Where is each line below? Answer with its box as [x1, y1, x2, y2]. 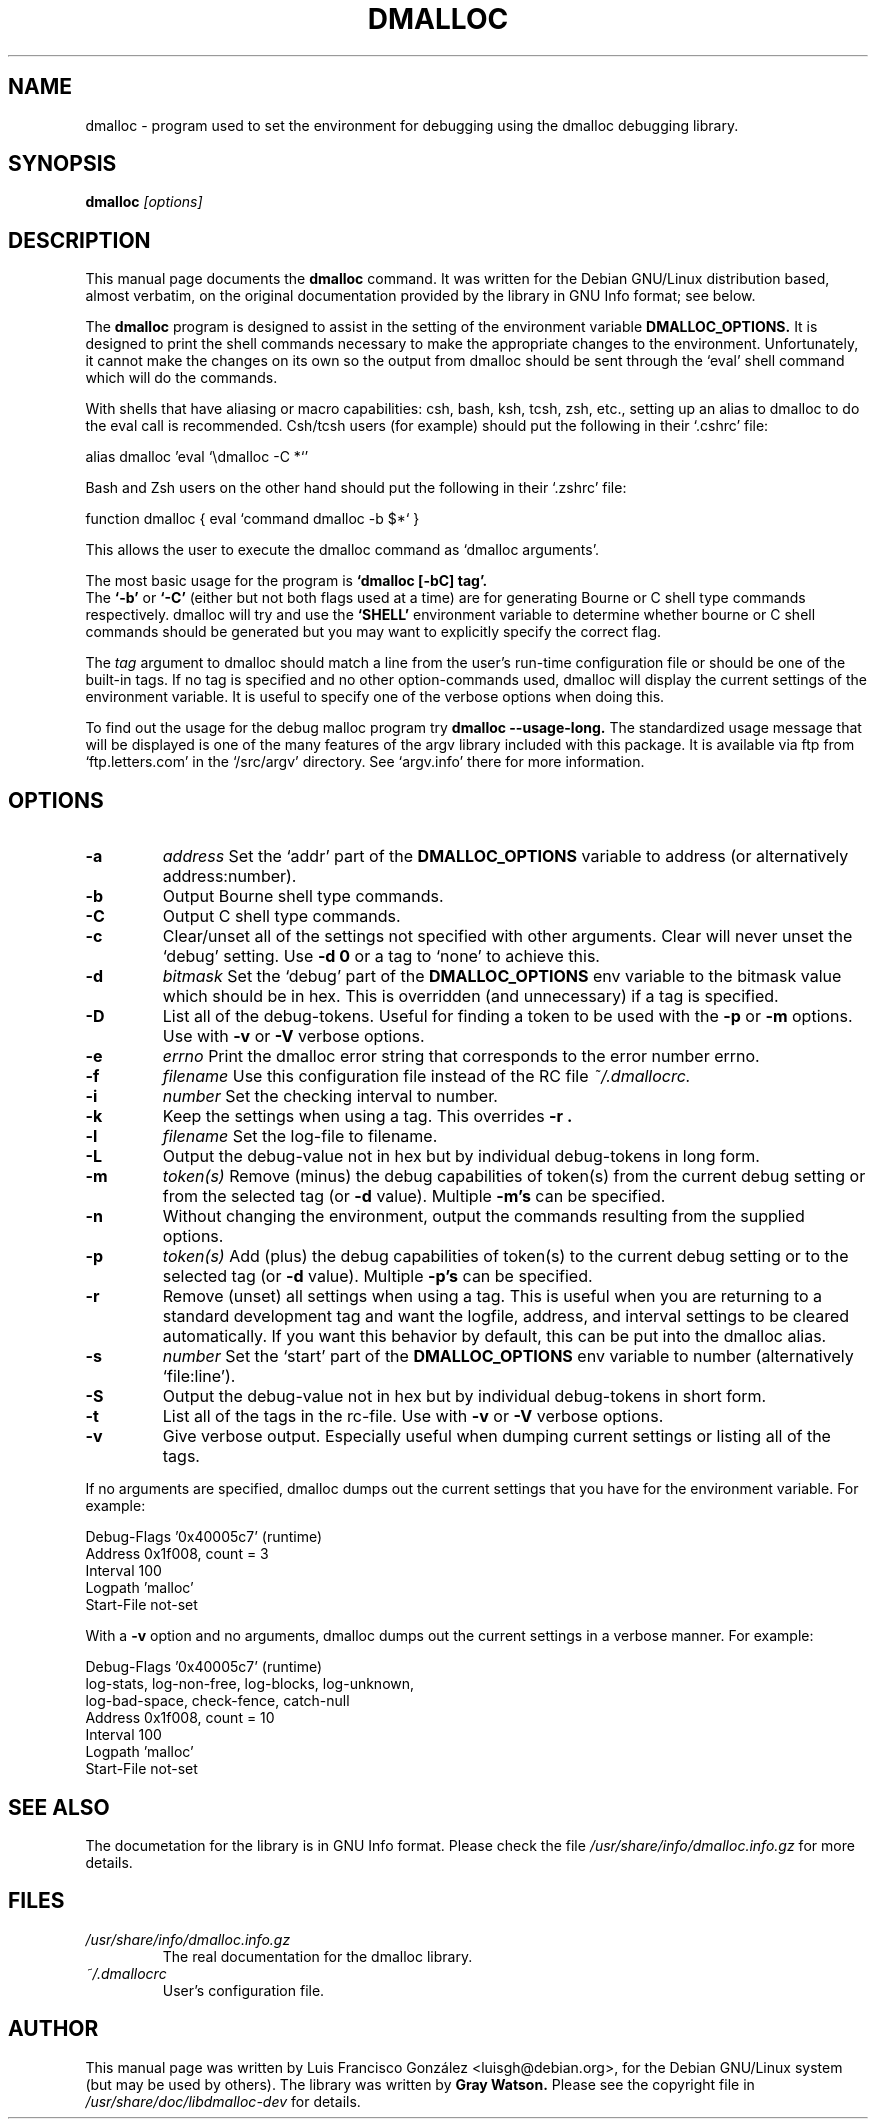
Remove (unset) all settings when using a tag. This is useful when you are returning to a [162, 1286, 823, 1307]
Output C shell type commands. [162, 906, 401, 927]
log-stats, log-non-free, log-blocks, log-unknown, [85, 1675, 415, 1693]
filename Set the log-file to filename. [162, 1126, 438, 1147]
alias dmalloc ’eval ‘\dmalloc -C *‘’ [85, 448, 309, 466]
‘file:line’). [162, 1366, 236, 1387]
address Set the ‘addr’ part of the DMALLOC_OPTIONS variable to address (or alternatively [162, 846, 849, 867]
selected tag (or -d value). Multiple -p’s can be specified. [162, 1266, 593, 1287]
